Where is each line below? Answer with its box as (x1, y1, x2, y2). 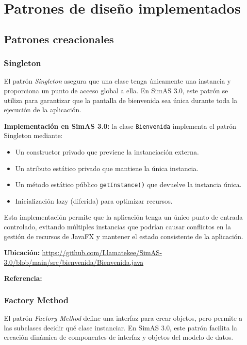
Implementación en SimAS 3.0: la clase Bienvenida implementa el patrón (4, 121, 236, 131)
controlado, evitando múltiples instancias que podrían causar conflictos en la (4, 222, 231, 232)
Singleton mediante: (4, 130, 63, 140)
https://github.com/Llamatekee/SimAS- (42, 247, 162, 258)
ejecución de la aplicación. (4, 104, 82, 115)
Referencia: (4, 273, 42, 283)
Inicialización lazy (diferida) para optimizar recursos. (15, 195, 173, 206)
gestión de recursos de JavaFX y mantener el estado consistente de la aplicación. (4, 231, 243, 241)
